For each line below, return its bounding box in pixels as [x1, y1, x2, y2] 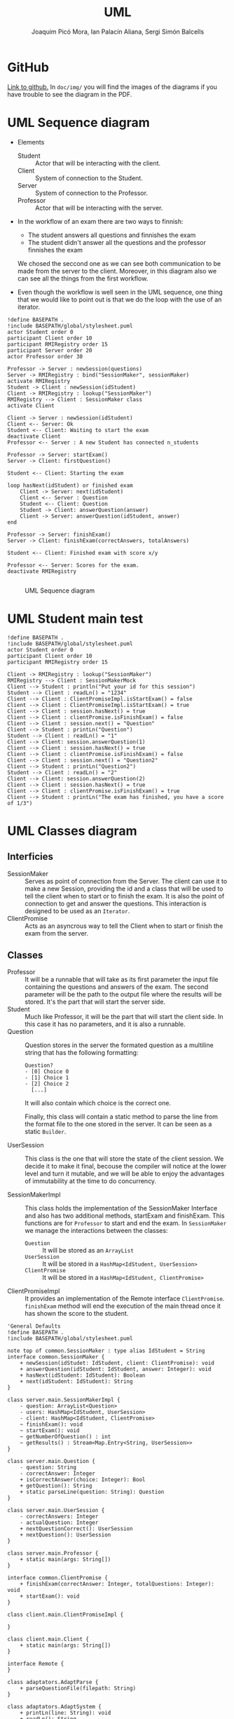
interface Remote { [7, 1660, 64, 1668]
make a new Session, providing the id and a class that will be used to [25, 884, 223, 893]
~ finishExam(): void [20, 1421, 83, 1428]
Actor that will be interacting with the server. [34, 203, 163, 212]
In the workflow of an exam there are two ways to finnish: [17, 217, 184, 225]
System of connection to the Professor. [34, 189, 149, 197]
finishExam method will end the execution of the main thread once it [25, 1302, 221, 1310]
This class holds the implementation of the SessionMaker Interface [25, 1204, 218, 1213]
